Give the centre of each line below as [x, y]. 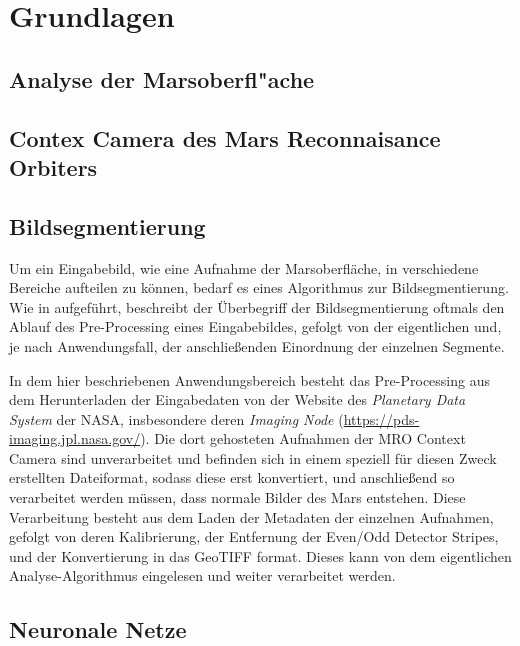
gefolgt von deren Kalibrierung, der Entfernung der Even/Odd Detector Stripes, [254, 536]
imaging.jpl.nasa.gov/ [75, 438]
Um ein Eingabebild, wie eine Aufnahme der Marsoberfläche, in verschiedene [244, 267]
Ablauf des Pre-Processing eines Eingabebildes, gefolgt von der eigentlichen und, [255, 326]
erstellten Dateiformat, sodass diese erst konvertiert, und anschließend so [232, 477]
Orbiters [53, 166]
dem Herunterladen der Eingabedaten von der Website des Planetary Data [237, 399]
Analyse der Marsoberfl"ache [162, 78]
